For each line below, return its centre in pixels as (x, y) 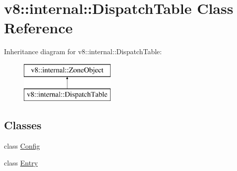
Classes (23, 125)
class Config (22, 146)
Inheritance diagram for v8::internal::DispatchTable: (83, 51)
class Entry (21, 162)
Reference (38, 28)
